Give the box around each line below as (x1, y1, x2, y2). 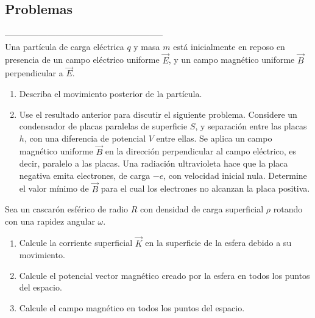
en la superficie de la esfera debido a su (145, 236, 292, 249)
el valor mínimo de (19, 182, 89, 195)
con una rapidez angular (5, 214, 95, 227)
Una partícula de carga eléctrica (5, 40, 124, 52)
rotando (273, 203, 303, 215)
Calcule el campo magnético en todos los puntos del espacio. (19, 301, 245, 314)
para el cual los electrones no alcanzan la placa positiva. (101, 182, 310, 195)
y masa (133, 40, 160, 52)
